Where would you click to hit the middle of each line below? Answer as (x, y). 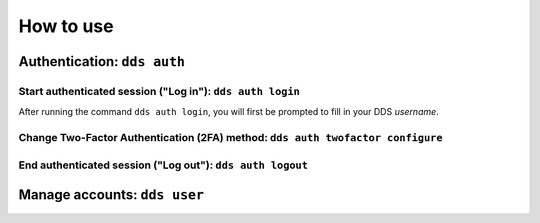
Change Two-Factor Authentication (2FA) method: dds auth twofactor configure (231, 138)
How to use (66, 26)
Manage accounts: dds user (111, 195)
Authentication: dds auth (101, 61)
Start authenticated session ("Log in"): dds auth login (159, 91)
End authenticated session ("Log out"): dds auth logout (163, 165)
